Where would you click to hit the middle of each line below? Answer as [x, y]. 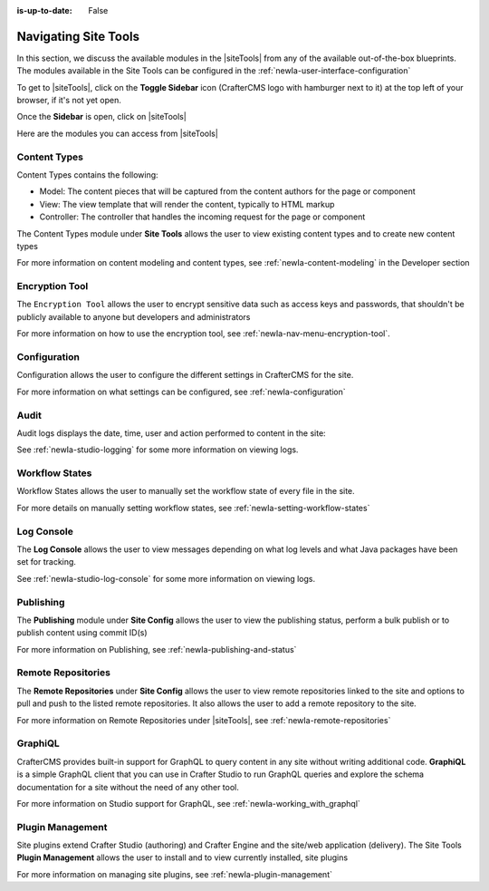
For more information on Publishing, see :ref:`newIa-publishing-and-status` [157, 649]
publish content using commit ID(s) [82, 633]
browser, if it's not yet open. [69, 101]
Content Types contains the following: [87, 175]
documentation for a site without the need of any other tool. [128, 787]
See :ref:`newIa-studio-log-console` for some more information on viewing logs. [166, 578]
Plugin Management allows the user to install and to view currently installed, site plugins [182, 857]
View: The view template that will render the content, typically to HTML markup [187, 204]
